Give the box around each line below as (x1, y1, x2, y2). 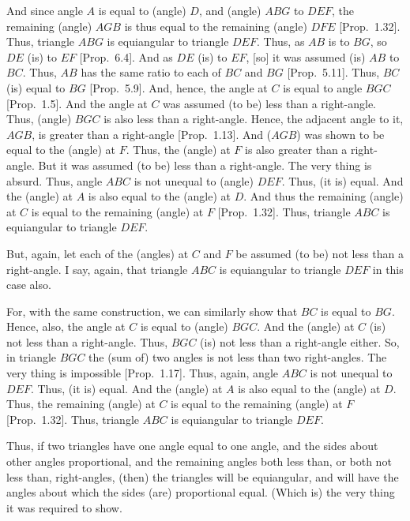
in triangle (6, 349, 57, 365)
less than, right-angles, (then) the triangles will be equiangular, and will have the (6, 468, 399, 485)
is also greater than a (244, 141, 348, 158)
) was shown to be (296, 126, 385, 142)
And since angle (6, 2, 83, 18)
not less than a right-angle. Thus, (6, 333, 168, 350)
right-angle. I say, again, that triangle (6, 260, 188, 277)
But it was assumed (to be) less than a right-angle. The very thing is (38, 156, 372, 173)
